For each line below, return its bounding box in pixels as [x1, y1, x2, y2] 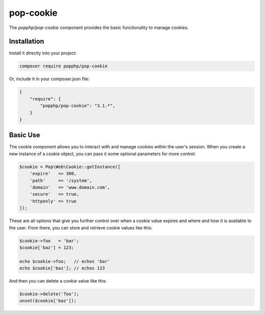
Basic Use [9, 131, 40, 140]
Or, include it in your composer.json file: [9, 76, 90, 82]
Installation [9, 37, 44, 46]
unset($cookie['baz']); [19, 298, 77, 304]
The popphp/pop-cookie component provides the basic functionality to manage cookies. [9, 25, 189, 30]
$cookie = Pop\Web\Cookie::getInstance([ [19, 164, 121, 170]
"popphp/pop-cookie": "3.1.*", [40, 103, 115, 109]
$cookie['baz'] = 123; [19, 245, 74, 250]
